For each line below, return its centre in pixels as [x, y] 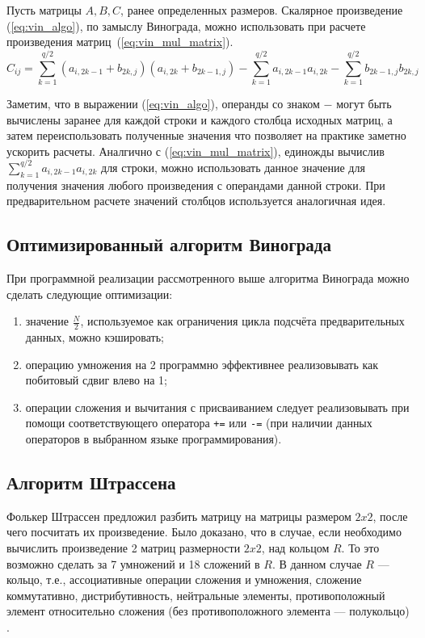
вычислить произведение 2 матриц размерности [124, 548]
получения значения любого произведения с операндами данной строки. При [196, 185]
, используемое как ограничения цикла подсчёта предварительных [242, 321]
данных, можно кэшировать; [95, 336]
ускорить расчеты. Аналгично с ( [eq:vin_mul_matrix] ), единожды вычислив [196, 151]
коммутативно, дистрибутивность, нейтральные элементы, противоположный [196, 595]
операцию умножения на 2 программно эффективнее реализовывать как [202, 364]
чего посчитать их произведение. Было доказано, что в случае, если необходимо [204, 532]
